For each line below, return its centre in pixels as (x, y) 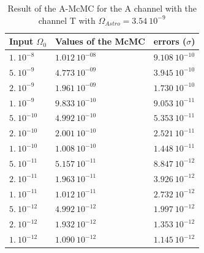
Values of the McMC (100, 41)
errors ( (170, 41)
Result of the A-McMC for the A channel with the (102, 8)
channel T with (67, 20)
